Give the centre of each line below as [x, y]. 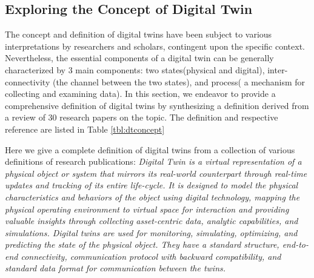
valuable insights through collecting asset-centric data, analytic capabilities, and [152, 221]
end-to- [295, 244]
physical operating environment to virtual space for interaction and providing [147, 209]
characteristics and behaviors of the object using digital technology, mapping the [152, 197]
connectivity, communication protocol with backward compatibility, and [151, 256]
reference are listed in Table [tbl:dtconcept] [85, 129]
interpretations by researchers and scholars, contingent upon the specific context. [155, 46]
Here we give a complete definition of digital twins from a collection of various [150, 149]
